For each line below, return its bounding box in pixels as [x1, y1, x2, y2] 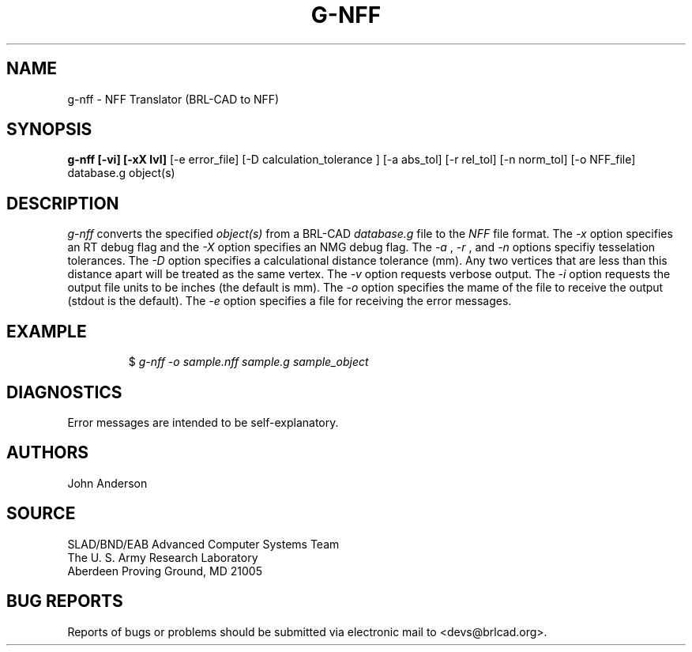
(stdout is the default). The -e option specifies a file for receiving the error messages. [67, 294, 512, 308]
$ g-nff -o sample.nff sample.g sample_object [128, 355, 369, 369]
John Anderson [67, 476, 148, 490]
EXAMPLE [6, 321, 87, 341]
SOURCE [6, 503, 76, 524]
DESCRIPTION [6, 193, 119, 213]
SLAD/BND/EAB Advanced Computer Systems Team [67, 537, 340, 551]
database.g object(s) [67, 166, 175, 180]
